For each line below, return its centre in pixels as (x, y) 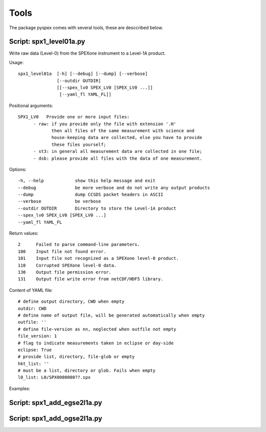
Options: (18, 169)
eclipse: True (35, 350)
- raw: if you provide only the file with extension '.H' (105, 124)
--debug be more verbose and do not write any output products (114, 188)
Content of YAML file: (31, 290)
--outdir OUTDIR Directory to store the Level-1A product (97, 208)
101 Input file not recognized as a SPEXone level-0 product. (99, 258)
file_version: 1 (37, 336)
